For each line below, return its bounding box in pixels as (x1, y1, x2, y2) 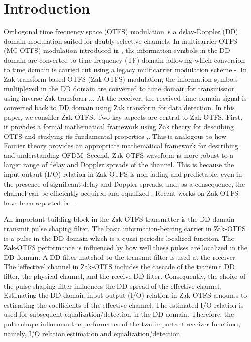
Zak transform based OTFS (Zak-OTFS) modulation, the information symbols (4, 74, 238, 84)
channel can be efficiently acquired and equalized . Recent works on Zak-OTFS (4, 188, 239, 198)
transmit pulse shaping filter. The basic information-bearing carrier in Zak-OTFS (4, 223, 246, 233)
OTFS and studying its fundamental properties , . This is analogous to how (4, 131, 227, 141)
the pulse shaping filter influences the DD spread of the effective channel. (4, 280, 221, 291)
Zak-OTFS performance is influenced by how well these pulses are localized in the (4, 242, 248, 253)
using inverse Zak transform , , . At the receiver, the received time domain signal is (4, 93, 247, 103)
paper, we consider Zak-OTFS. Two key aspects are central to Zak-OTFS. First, (4, 112, 243, 122)
